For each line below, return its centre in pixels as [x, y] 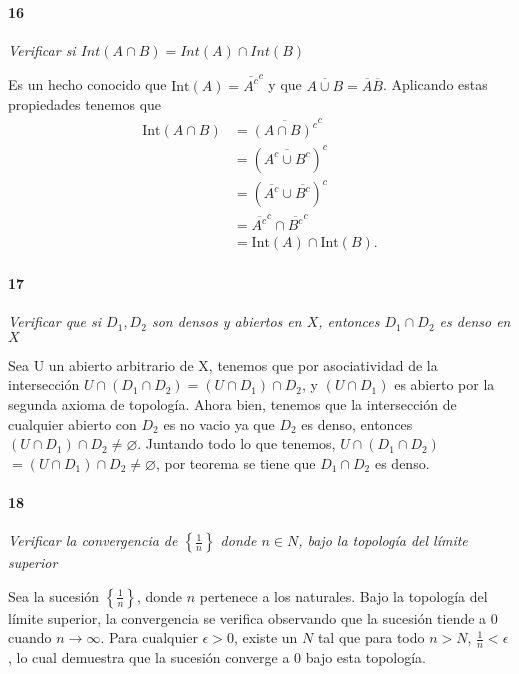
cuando [30, 637]
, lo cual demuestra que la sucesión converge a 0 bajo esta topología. [217, 657]
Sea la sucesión [54, 595]
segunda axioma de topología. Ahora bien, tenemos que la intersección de [232, 403]
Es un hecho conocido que [87, 84]
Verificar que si [55, 321]
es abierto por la [444, 384]
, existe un [265, 637]
